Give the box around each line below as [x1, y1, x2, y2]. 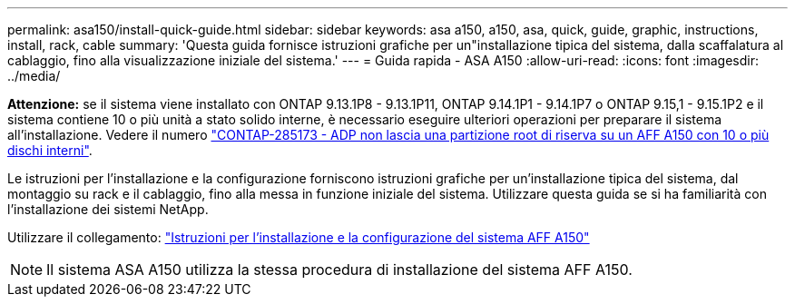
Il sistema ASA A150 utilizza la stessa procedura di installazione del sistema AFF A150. [46, 260, 633, 279]
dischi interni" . [7, 142, 93, 158]
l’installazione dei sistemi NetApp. [7, 201, 209, 217]
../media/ [7, 68, 61, 83]
